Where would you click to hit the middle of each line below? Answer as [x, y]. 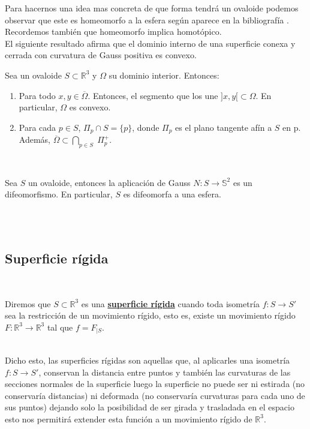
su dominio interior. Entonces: [164, 75]
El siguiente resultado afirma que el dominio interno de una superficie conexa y [150, 43]
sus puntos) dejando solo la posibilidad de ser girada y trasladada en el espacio [150, 407]
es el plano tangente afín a [224, 127]
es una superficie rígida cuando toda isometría [171, 303]
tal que [60, 327]
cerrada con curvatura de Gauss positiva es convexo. [101, 55]
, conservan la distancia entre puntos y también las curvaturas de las [165, 372]
